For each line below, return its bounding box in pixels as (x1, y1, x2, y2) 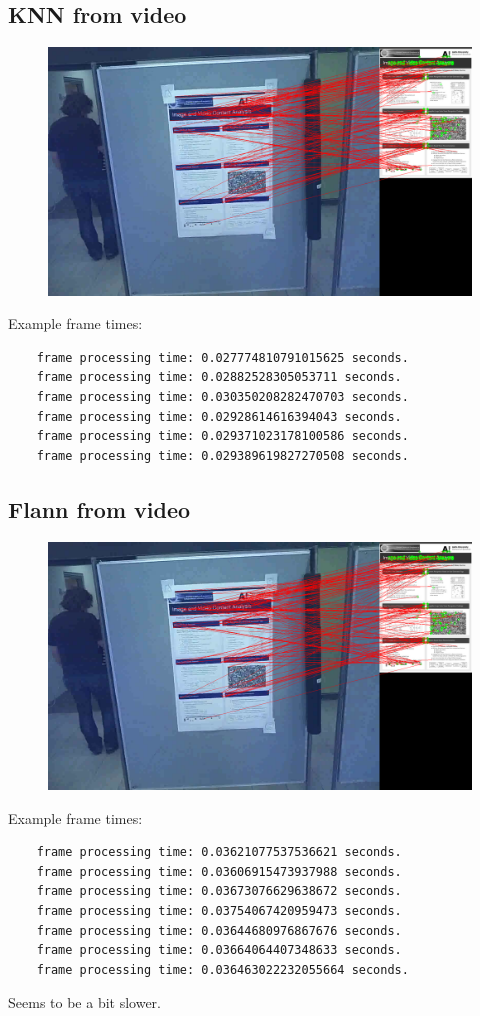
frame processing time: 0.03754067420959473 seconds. (36, 904, 402, 918)
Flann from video (8, 493, 191, 524)
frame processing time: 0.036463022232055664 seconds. (36, 962, 409, 977)
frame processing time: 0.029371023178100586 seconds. (36, 429, 409, 444)
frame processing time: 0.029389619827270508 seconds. (36, 448, 409, 463)
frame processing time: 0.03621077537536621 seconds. (36, 845, 402, 860)
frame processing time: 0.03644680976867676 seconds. (36, 923, 402, 938)
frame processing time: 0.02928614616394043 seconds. (36, 409, 402, 424)
